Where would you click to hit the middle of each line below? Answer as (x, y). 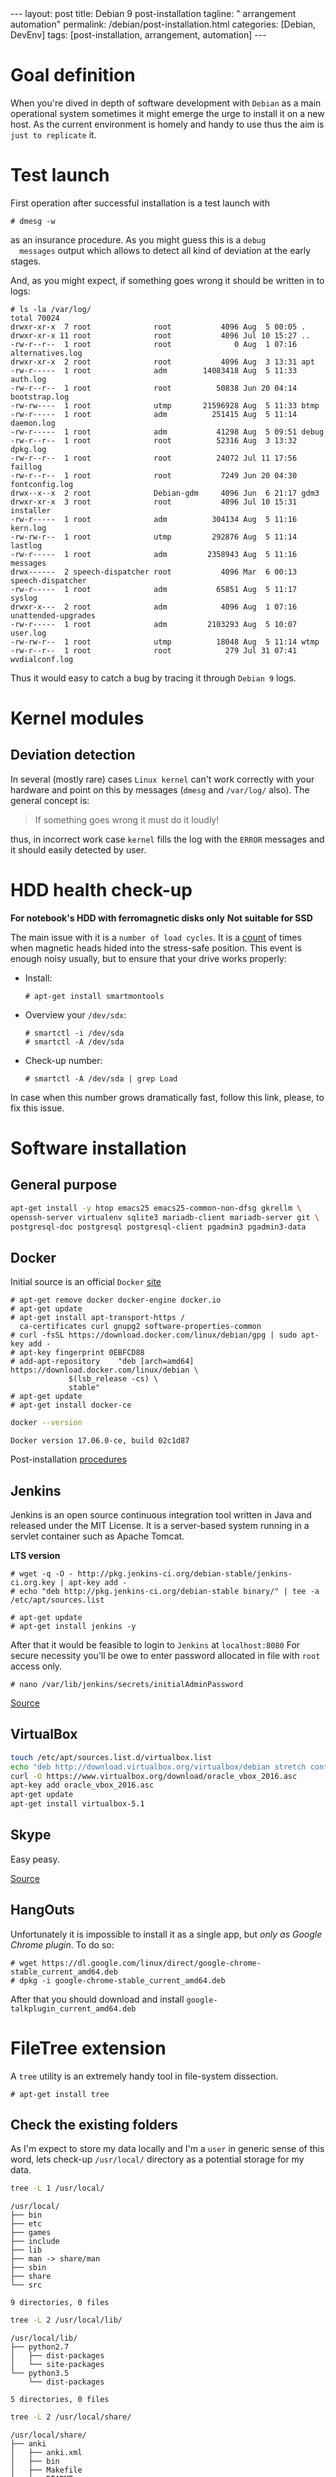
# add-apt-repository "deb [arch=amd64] (102, 1362)
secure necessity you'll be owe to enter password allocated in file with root (165, 1655)
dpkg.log (28, 449)
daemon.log (33, 423)
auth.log (28, 379)
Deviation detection (73, 755)
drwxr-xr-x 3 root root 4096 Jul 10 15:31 (154, 502)
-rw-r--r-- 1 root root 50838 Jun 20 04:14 (154, 388)
